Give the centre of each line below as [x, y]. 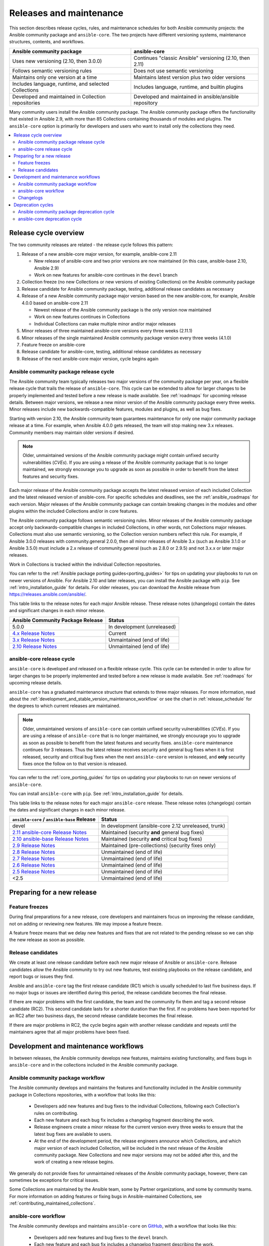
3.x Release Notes [33, 639]
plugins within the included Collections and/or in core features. [74, 511]
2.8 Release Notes [34, 852]
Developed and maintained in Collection [59, 96]
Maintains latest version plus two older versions [190, 77]
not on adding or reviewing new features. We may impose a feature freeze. [86, 924]
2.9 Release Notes [34, 846]
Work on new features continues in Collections [82, 317]
